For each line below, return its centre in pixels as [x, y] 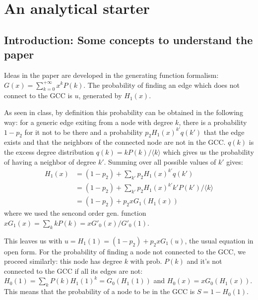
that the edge [224, 132]
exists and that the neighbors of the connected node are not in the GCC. [115, 142]
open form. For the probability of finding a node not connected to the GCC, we [125, 251]
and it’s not [204, 261]
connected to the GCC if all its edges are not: [73, 270]
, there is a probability [213, 122]
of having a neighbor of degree [50, 161]
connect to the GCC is [38, 95]
